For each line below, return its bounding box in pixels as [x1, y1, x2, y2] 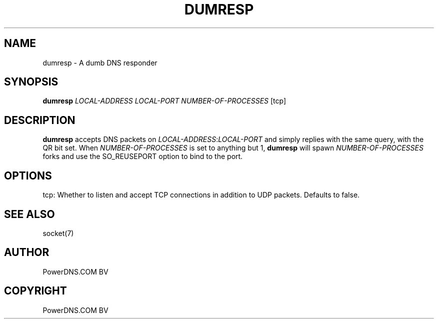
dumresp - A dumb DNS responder [42, 58, 157, 67]
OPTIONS [4, 169, 52, 182]
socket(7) [42, 228, 74, 237]
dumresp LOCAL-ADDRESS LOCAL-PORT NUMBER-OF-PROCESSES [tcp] [42, 96, 286, 105]
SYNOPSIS [4, 75, 58, 88]
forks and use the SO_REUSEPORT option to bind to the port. [42, 152, 243, 161]
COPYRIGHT [4, 284, 67, 297]
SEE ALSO [4, 207, 55, 220]
